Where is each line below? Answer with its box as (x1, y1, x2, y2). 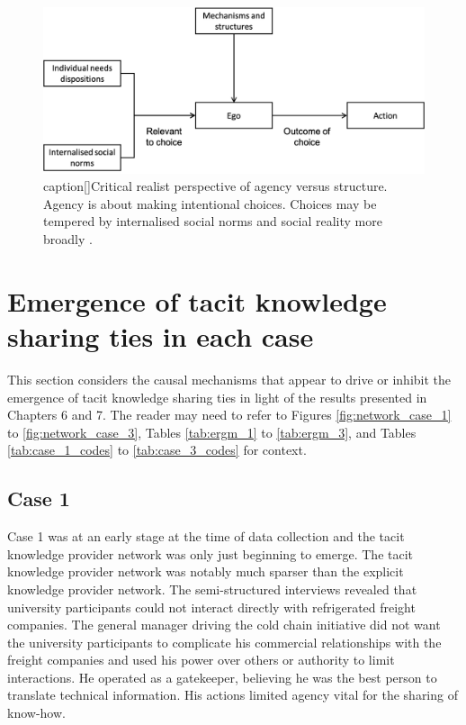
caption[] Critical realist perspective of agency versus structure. (43, 177, 388, 195)
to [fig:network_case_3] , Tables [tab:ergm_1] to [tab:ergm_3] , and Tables (7, 422, 417, 441)
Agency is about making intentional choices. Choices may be (43, 194, 377, 213)
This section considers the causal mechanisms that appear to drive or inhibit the (7, 369, 452, 388)
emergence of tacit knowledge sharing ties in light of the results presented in (7, 387, 427, 406)
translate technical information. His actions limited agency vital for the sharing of (7, 685, 458, 704)
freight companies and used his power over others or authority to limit (7, 650, 395, 669)
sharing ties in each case (7, 318, 314, 355)
